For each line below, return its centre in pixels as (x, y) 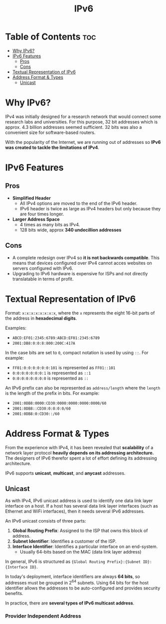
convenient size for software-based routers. (50, 132)
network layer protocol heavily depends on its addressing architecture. (80, 453)
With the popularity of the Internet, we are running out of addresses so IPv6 (83, 142)
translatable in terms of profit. (43, 279)
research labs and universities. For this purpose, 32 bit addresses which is (82, 122)
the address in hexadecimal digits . (41, 318)
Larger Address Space (36, 219)
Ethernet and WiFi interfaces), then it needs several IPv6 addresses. (75, 511)
